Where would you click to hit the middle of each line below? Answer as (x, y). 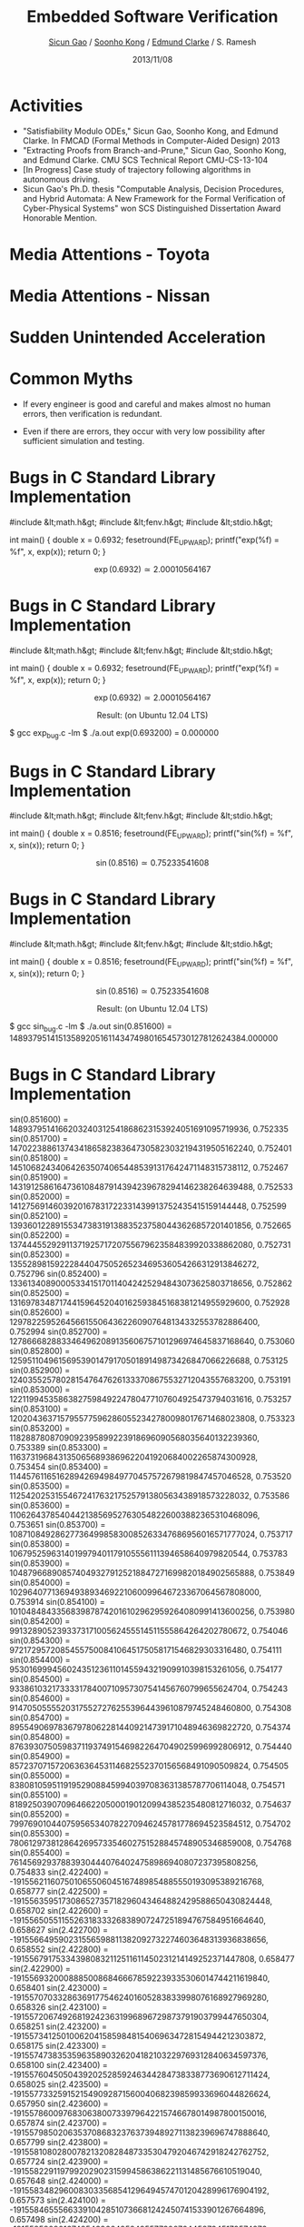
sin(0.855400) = (40, 1852)
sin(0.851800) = (39, 1158)
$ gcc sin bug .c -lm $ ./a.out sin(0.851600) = (91, 1027)
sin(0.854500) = (40, 1678)
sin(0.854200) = (40, 1621)
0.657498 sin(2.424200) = (59, 2219)
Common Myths (71, 379)
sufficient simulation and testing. (83, 441)
